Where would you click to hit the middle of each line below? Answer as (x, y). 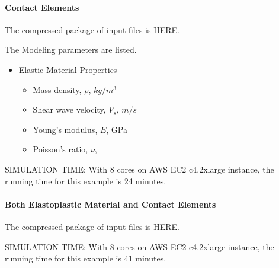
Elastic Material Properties (68, 69)
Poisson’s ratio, (60, 149)
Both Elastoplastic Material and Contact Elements (110, 204)
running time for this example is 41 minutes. (86, 258)
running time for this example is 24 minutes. (86, 181)
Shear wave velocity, (69, 109)
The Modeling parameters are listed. (71, 50)
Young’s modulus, (65, 129)
